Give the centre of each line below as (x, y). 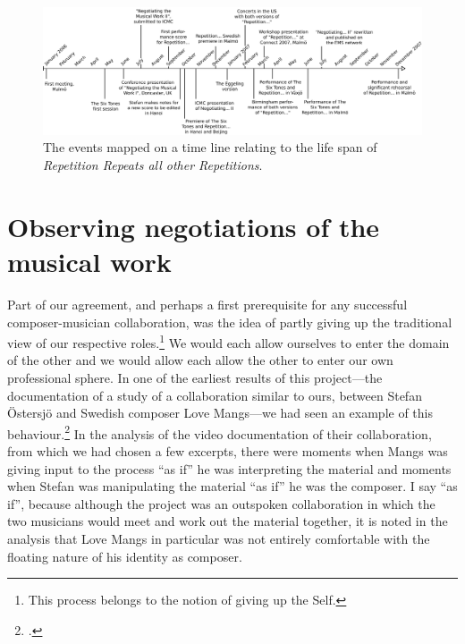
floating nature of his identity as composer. (125, 556)
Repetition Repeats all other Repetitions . (153, 165)
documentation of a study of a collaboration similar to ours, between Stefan (215, 395)
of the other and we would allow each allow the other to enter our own (200, 360)
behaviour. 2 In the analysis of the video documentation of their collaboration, (220, 432)
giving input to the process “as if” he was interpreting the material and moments (229, 468)
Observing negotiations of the (194, 226)
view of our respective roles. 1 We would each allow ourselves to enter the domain (228, 341)
